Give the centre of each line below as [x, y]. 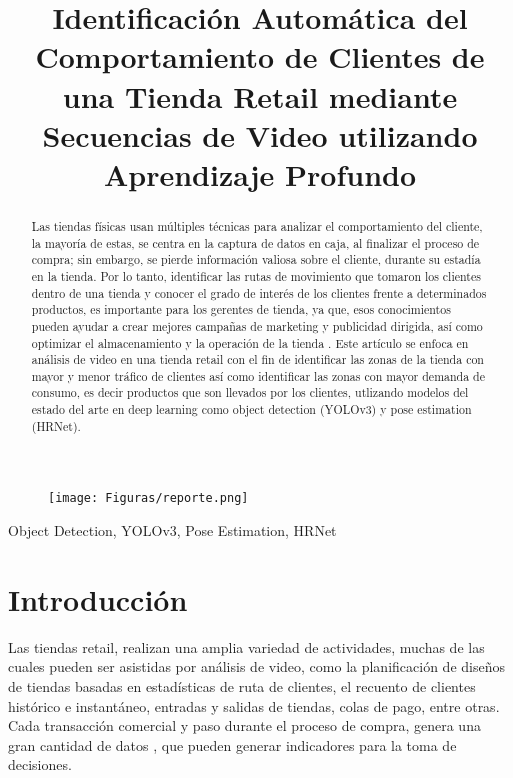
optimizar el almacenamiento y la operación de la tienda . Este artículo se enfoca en [250, 342]
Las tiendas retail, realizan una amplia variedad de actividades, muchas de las [246, 646]
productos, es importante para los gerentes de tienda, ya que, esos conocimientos [241, 309]
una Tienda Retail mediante [260, 95]
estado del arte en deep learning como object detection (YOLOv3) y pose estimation [251, 409]
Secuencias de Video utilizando [260, 134]
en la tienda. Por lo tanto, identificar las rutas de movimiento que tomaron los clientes [256, 275]
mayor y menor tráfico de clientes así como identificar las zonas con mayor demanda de [258, 375]
